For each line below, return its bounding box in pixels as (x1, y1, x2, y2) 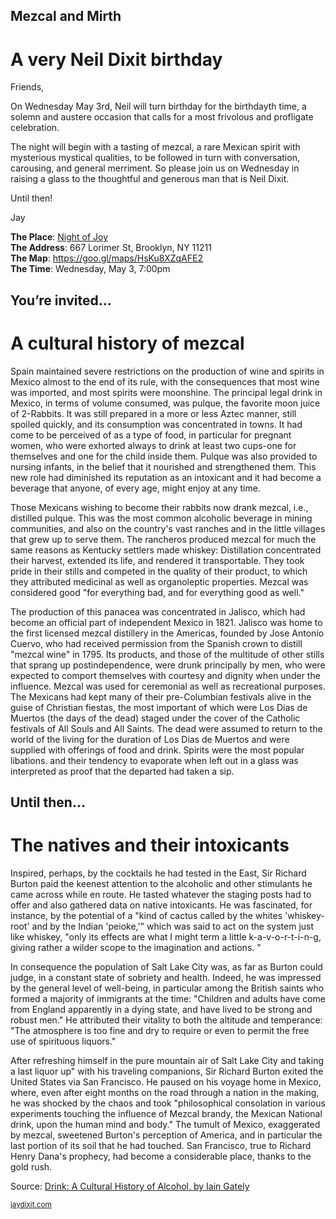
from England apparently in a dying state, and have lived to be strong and (10, 1003, 313, 1015)
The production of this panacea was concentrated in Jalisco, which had (10, 605, 306, 618)
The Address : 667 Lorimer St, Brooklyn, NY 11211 (10, 242, 212, 254)
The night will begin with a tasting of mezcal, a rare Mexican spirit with (10, 141, 301, 153)
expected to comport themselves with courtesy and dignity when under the (10, 669, 321, 681)
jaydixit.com (10, 1199, 52, 1209)
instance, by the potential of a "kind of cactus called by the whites (10, 909, 283, 921)
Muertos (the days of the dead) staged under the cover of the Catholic (10, 712, 301, 724)
